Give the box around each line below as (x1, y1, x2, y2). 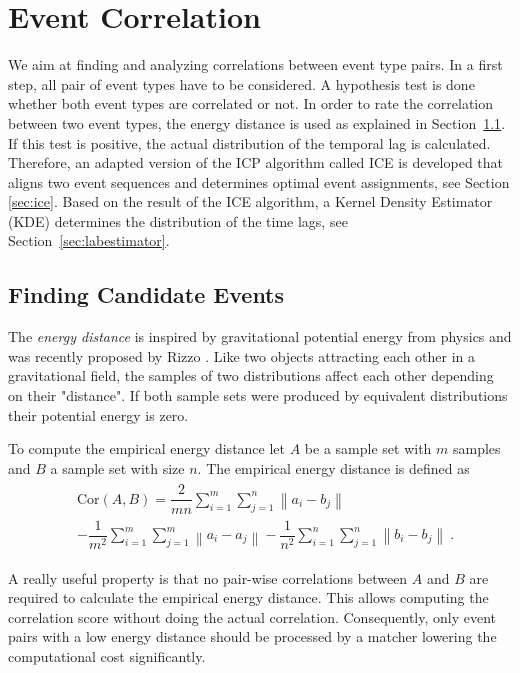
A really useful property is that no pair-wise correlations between (8, 567, 408, 588)
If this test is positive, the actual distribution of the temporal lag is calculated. (8, 132, 491, 153)
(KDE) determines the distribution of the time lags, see (8, 210, 348, 231)
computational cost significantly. (8, 646, 206, 667)
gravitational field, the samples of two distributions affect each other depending (8, 365, 494, 386)
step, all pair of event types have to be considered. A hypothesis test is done (8, 73, 475, 94)
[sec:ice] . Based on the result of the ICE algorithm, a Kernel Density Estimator (8, 191, 493, 212)
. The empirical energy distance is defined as (197, 457, 470, 478)
